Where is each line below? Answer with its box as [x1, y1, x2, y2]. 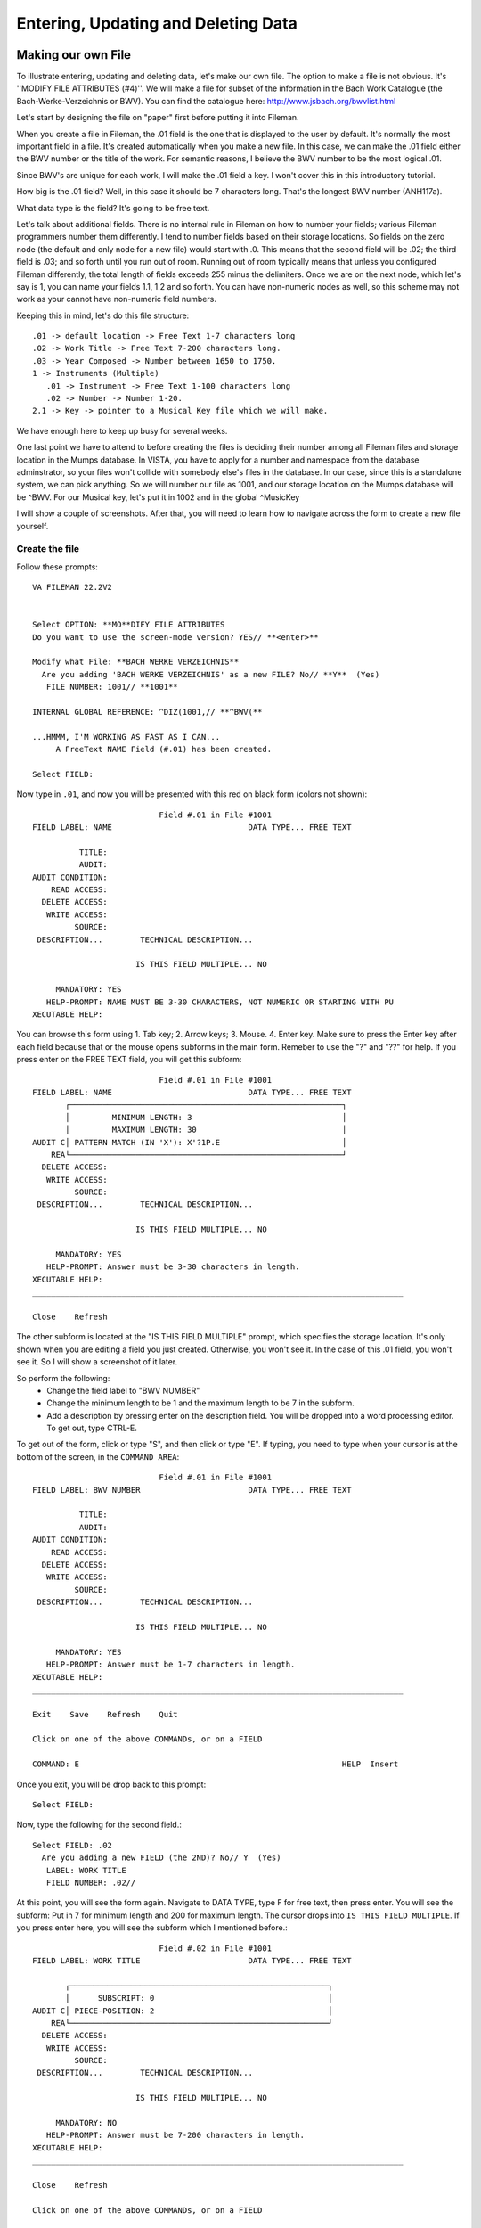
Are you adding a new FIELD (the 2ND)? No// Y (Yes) [41, 1853, 281, 1863]
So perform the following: [16, 1372, 110, 1383]
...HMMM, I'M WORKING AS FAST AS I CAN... [32, 732, 221, 741]
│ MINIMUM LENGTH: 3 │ [65, 1112, 347, 1122]
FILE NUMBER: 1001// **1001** [45, 682, 178, 692]
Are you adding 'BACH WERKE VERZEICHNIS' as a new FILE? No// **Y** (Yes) [41, 669, 380, 679]
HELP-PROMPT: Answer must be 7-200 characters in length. [45, 2130, 305, 2141]
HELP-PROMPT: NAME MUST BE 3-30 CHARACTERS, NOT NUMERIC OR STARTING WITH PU [45, 996, 395, 1007]
